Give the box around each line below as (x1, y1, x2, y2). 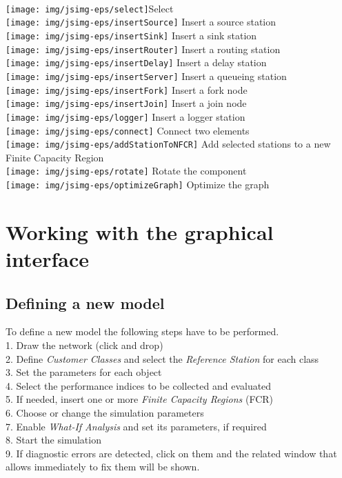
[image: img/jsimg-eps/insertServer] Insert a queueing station (6, 68, 287, 83)
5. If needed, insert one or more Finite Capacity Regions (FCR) (6, 392, 274, 406)
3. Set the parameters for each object (6, 365, 162, 379)
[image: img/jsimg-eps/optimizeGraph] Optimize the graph (6, 177, 270, 192)
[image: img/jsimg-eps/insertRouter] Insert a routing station (6, 41, 281, 56)
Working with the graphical (6, 217, 274, 246)
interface (6, 245, 90, 273)
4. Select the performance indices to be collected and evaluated (6, 378, 272, 392)
